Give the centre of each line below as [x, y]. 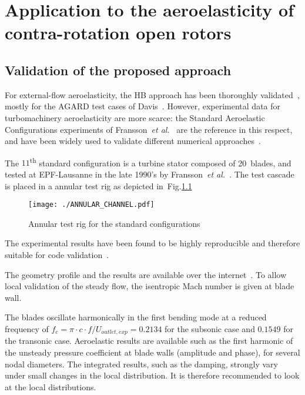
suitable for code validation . [57, 255]
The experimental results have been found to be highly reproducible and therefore [152, 243]
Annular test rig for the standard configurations [114, 223]
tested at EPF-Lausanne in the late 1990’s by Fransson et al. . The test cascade [150, 174]
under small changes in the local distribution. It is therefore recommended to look [152, 375]
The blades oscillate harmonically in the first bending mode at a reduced [136, 317]
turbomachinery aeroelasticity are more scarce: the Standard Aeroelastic [135, 117]
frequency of [27, 328]
